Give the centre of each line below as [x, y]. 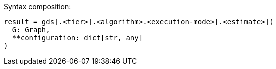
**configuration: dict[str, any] [78, 38]
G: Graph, [31, 30]
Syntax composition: [38, 7]
